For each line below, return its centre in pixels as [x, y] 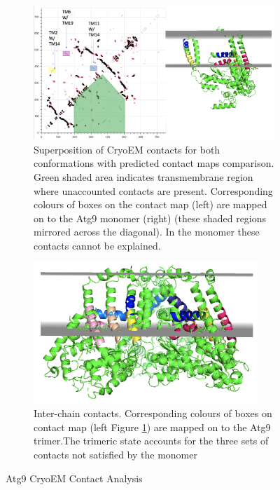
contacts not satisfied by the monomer [115, 454]
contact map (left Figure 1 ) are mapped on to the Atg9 [152, 427]
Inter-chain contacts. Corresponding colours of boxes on [153, 413]
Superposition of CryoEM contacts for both [127, 149]
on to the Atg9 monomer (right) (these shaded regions [150, 218]
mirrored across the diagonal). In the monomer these [147, 232]
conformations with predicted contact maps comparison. [154, 163]
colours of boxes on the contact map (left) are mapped [150, 204]
